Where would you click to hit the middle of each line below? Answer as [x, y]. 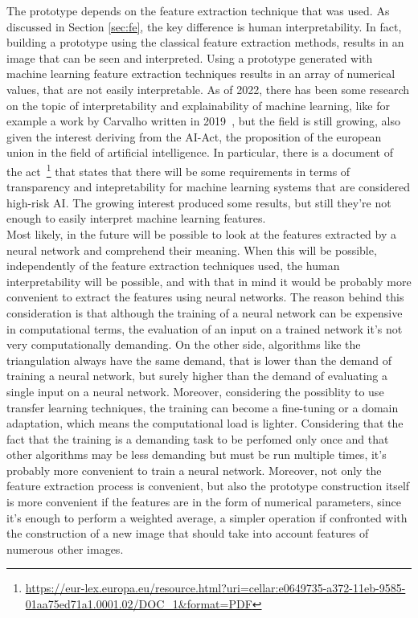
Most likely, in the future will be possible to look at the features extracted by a [201, 233]
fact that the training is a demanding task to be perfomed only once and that [198, 438]
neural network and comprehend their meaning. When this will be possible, [192, 250]
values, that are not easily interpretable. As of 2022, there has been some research [208, 89]
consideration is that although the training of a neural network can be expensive [205, 312]
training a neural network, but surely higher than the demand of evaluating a [197, 376]
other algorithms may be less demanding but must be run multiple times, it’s [197, 454]
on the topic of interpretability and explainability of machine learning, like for [199, 105]
